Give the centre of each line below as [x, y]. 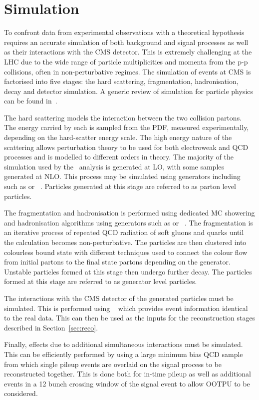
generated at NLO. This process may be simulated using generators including [122, 176]
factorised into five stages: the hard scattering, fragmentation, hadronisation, [121, 81]
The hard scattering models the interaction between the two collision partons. [123, 117]
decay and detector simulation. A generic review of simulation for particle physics [129, 91]
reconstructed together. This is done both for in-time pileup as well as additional [128, 374]
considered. [21, 393]
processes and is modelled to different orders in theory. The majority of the [119, 157]
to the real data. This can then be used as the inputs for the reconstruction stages [130, 318]
